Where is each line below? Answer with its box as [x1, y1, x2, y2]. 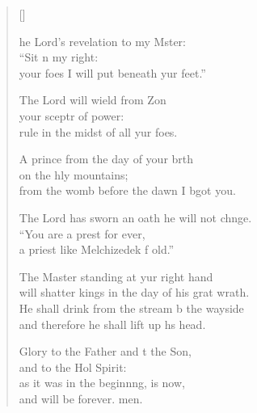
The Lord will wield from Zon [19, 91, 166, 108]
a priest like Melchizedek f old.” [19, 241, 175, 258]
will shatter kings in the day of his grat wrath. [19, 284, 250, 301]
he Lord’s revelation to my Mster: [19, 32, 186, 49]
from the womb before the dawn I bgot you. [19, 182, 236, 199]
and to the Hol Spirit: [19, 358, 127, 375]
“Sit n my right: [19, 48, 99, 65]
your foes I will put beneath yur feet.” [19, 64, 206, 81]
